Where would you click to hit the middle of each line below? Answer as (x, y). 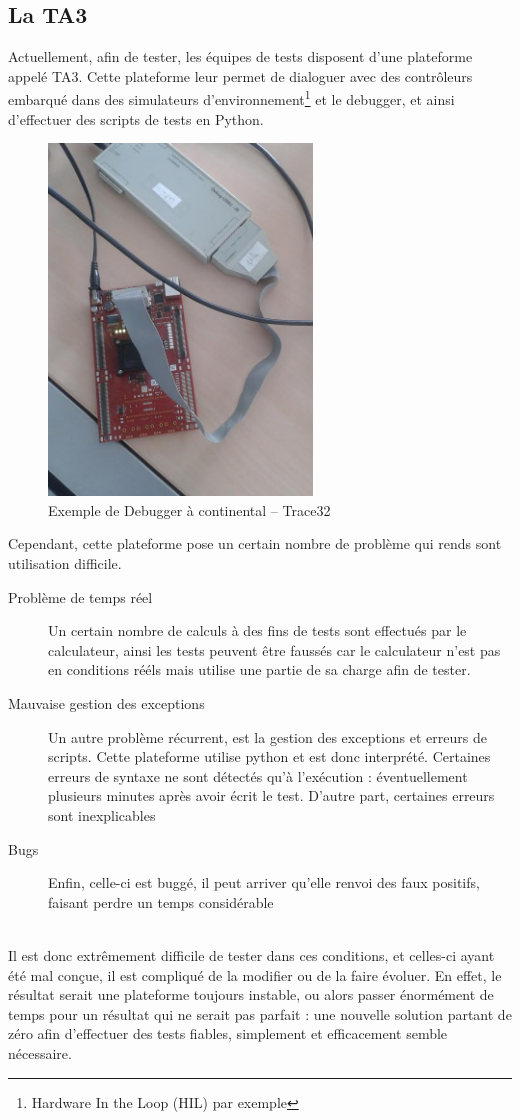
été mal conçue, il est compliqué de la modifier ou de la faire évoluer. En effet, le (255, 974)
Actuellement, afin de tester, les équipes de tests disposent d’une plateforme (240, 56)
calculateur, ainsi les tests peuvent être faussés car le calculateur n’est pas (274, 649)
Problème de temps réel (80, 596)
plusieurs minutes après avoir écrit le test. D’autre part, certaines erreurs (271, 795)
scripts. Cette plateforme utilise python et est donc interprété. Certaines (269, 756)
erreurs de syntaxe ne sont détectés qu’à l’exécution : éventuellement (258, 775)
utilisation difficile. (65, 563)
